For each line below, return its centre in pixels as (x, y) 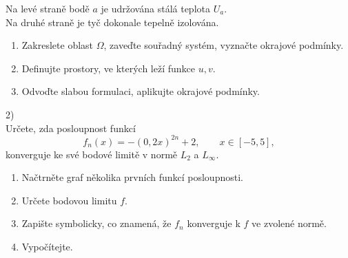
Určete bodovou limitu (69, 200)
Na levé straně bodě (48, 8)
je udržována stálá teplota (155, 8)
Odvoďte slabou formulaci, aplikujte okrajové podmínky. (141, 91)
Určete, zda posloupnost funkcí (71, 128)
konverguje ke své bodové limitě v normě (92, 154)
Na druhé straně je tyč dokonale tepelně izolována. (112, 22)
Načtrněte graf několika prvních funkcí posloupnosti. (132, 177)
